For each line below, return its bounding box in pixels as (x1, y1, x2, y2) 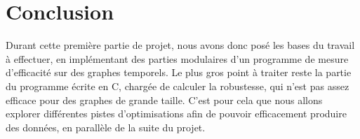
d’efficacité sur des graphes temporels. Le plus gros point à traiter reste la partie (6, 65, 352, 80)
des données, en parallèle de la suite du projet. (6, 119, 206, 134)
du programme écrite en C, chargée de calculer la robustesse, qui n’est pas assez (6, 78, 349, 93)
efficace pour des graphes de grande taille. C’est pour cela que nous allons (6, 92, 323, 107)
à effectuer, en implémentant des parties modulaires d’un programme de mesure (6, 51, 349, 66)
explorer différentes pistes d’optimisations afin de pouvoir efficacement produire (6, 106, 347, 121)
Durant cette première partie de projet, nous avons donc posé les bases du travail (6, 38, 355, 52)
